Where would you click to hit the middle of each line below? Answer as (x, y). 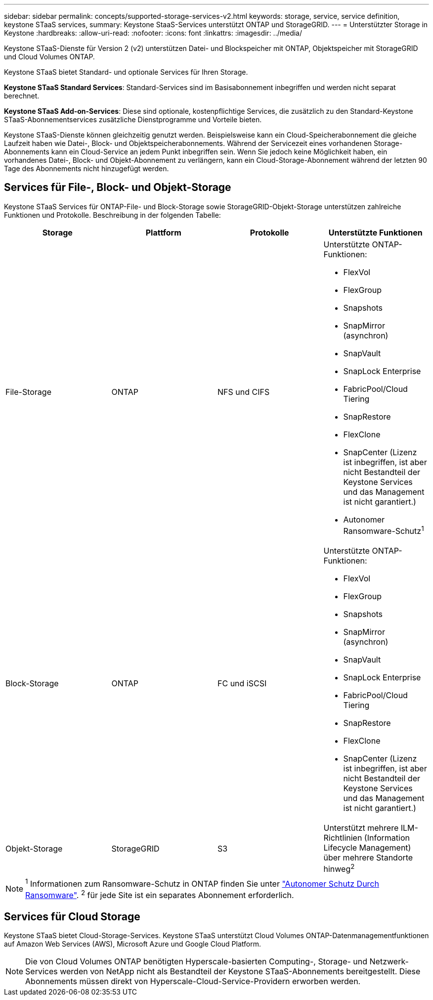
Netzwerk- (389, 961)
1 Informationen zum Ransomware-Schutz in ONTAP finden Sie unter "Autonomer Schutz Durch (202, 883)
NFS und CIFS (244, 392)
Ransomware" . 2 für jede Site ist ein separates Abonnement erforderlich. (160, 894)
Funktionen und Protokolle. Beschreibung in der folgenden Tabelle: (112, 215)
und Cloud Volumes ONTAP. (49, 57)
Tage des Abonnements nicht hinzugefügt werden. (87, 168)
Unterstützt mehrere (361, 828)
